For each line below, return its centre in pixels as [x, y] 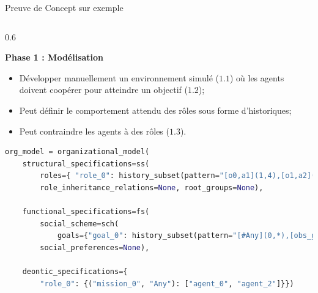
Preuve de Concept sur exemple [64, 7]
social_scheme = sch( [79, 224]
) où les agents [257, 77]
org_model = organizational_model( [77, 152]
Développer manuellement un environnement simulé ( [119, 77]
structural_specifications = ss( [86, 164]
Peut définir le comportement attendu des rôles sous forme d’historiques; [155, 110]
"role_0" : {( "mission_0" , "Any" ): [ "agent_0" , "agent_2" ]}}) [167, 284]
